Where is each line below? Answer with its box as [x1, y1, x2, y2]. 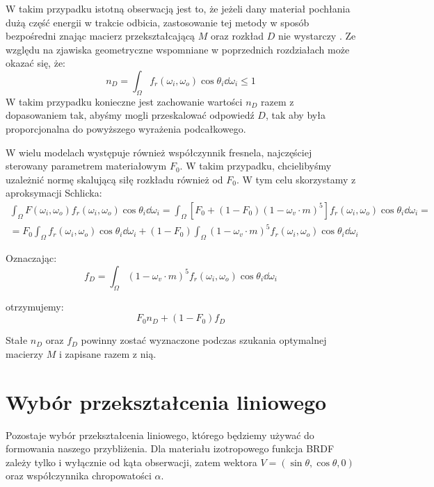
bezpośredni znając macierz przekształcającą [6, 28, 195, 43]
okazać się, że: [6, 56, 65, 70]
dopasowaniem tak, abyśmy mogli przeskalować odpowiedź [6, 108, 255, 122]
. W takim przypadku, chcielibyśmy [179, 158, 332, 173]
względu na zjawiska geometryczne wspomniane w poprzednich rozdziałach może [6, 42, 350, 56]
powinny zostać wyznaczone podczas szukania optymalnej [81, 333, 327, 347]
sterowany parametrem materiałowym [6, 158, 167, 173]
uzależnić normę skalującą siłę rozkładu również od [6, 172, 223, 186]
